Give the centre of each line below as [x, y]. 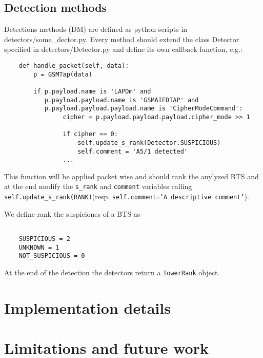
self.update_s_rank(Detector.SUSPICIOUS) [149, 143]
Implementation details [87, 307]
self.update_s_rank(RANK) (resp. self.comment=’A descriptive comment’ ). [127, 196]
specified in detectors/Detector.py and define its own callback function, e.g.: [123, 49]
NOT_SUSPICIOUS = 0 [52, 256]
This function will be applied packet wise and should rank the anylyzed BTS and [131, 176]
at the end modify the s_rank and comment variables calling [98, 186]
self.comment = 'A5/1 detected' [133, 151]
